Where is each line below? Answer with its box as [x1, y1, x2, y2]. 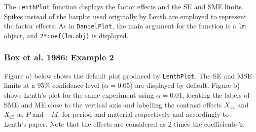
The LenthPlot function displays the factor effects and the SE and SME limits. [4, 1, 244, 11]
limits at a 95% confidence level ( [4, 80, 105, 90]
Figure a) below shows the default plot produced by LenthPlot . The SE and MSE [4, 70, 252, 80]
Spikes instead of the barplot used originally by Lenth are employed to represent [4, 11, 247, 21]
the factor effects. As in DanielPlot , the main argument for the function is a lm [4, 21, 246, 31]
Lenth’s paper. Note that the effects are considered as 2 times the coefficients [4, 118, 237, 129]
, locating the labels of [182, 90, 250, 100]
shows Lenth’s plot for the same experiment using [4, 90, 154, 100]
